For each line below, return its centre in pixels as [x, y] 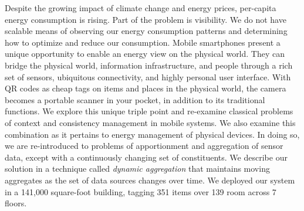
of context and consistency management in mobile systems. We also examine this [150, 122]
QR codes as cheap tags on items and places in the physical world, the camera [146, 88]
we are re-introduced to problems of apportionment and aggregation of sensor [144, 146]
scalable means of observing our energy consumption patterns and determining [146, 31]
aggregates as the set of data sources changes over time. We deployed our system [150, 180]
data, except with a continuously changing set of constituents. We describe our [146, 157]
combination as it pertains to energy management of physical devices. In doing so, [152, 134]
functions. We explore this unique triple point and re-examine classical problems [149, 111]
